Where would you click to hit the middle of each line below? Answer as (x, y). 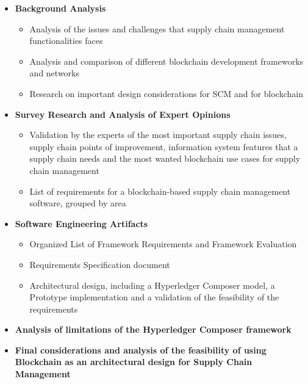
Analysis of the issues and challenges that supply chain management (157, 28)
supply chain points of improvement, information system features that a (164, 146)
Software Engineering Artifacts (81, 223)
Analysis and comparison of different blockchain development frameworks (167, 61)
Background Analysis (60, 8)
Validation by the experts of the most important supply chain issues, (158, 135)
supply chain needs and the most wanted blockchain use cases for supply (165, 158)
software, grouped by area (78, 203)
